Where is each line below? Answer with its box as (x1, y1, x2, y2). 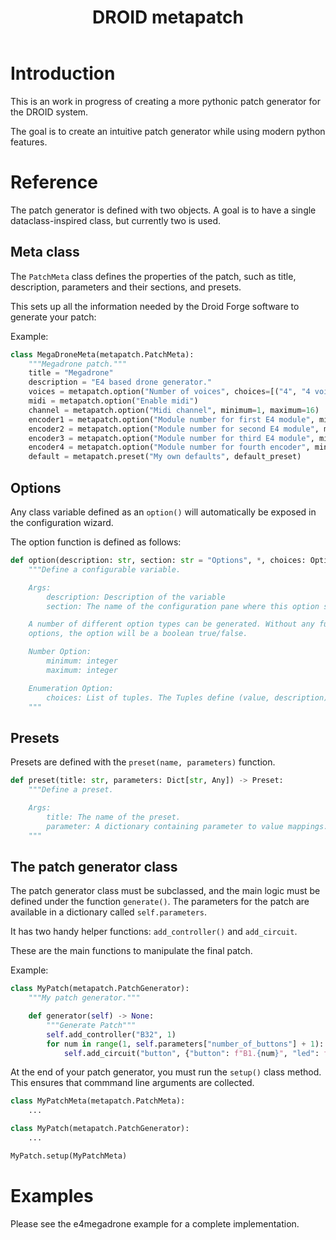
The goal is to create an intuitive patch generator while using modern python (10, 125, 326, 137)
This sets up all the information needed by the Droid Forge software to (10, 300, 300, 312)
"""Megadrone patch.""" (28, 359, 128, 369)
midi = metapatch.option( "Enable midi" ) (28, 396, 199, 406)
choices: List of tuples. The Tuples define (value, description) (46, 692, 329, 703)
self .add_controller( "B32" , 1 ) (46, 1029, 177, 1040)
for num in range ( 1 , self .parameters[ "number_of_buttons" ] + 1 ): (46, 1039, 325, 1049)
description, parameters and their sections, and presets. (10, 281, 242, 293)
